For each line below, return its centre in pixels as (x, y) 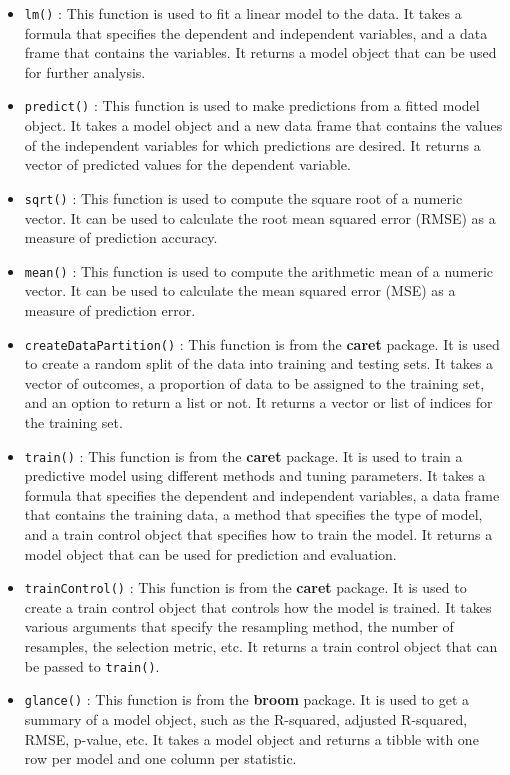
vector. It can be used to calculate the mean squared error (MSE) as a (240, 290)
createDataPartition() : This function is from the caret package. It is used (262, 343)
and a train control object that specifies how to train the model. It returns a (258, 534)
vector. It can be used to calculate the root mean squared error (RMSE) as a (260, 217)
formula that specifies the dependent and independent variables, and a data (256, 32)
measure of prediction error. (110, 309)
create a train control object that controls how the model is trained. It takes (258, 606)
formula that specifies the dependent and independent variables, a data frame (262, 494)
